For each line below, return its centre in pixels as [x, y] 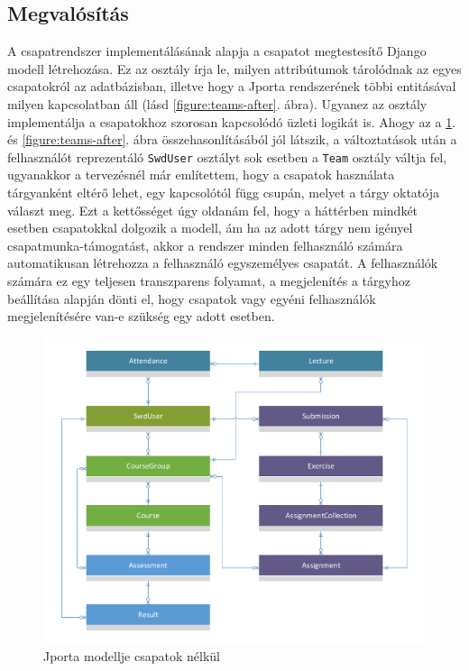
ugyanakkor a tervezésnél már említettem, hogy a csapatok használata [201, 175]
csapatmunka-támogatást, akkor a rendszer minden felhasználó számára [205, 245]
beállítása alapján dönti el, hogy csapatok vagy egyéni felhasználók [192, 298]
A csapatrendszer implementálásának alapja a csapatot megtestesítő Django [217, 51]
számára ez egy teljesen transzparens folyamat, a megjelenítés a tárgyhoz [209, 280]
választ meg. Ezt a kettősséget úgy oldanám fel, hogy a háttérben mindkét [213, 210]
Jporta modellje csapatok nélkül [132, 655]
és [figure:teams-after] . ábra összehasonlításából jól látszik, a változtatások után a [232, 139]
